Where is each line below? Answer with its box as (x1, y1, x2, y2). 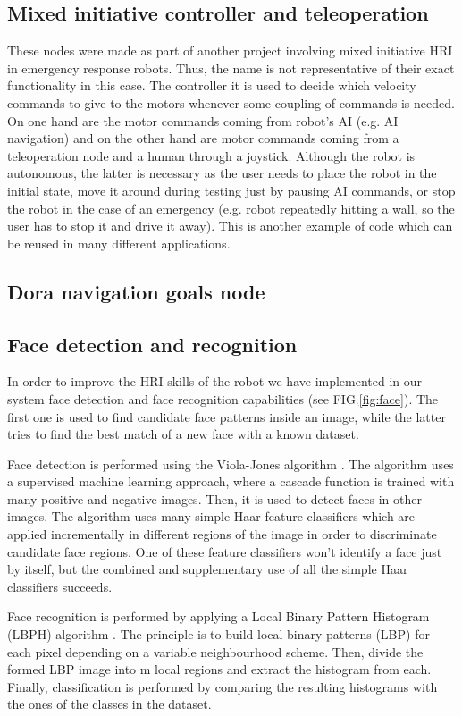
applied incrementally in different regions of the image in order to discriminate (7, 525, 437, 543)
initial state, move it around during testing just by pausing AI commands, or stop (7, 181, 456, 199)
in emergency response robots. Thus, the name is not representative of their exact (7, 58, 455, 77)
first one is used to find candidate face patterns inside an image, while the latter (7, 407, 446, 425)
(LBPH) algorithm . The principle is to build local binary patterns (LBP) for (7, 625, 430, 644)
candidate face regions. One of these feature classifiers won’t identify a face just (7, 542, 442, 560)
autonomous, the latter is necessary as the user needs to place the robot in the (7, 164, 437, 182)
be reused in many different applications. (7, 233, 231, 252)
